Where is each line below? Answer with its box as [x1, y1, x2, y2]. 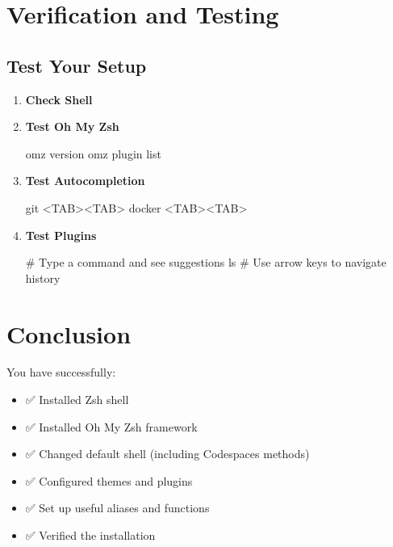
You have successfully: [6, 364, 116, 381]
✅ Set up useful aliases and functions [25, 499, 210, 516]
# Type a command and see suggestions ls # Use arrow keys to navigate [25, 254, 387, 271]
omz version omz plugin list [25, 145, 161, 162]
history [25, 269, 61, 286]
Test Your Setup [6, 53, 147, 78]
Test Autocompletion [25, 172, 145, 189]
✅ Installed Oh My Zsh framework [25, 418, 198, 435]
